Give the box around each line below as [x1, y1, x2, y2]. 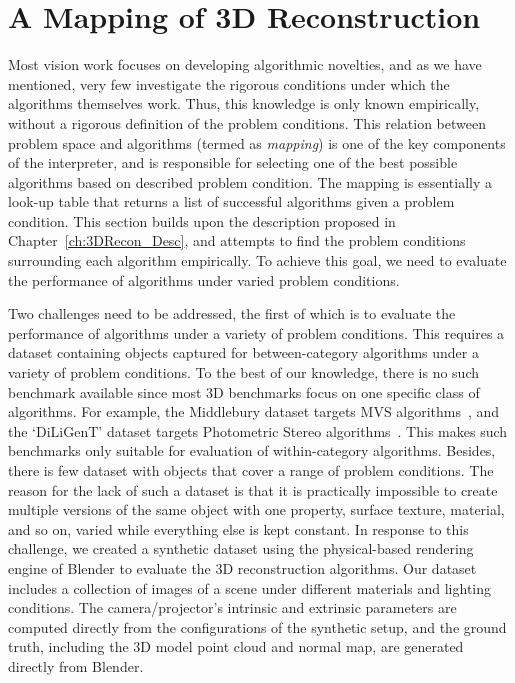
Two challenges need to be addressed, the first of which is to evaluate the [8, 303, 456, 324]
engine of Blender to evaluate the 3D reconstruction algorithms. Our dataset [8, 557, 477, 578]
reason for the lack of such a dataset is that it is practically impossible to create [8, 479, 498, 500]
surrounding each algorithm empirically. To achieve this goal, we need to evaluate [8, 250, 507, 271]
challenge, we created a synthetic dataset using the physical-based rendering [8, 538, 474, 559]
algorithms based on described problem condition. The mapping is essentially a [8, 171, 492, 192]
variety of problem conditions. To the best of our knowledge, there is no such [8, 362, 480, 383]
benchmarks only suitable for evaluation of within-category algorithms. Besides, [8, 440, 496, 461]
